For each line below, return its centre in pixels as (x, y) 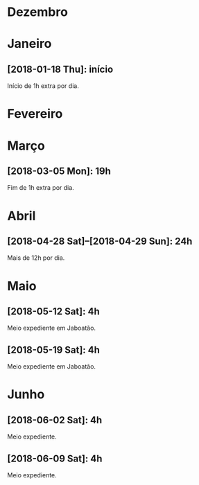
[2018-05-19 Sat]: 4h (54, 350)
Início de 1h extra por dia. (43, 86)
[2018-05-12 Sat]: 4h (53, 311)
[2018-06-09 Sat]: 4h (55, 458)
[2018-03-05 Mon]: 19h (59, 171)
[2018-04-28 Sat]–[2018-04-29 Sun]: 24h (100, 241)
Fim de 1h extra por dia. (41, 188)
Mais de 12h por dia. (36, 258)
